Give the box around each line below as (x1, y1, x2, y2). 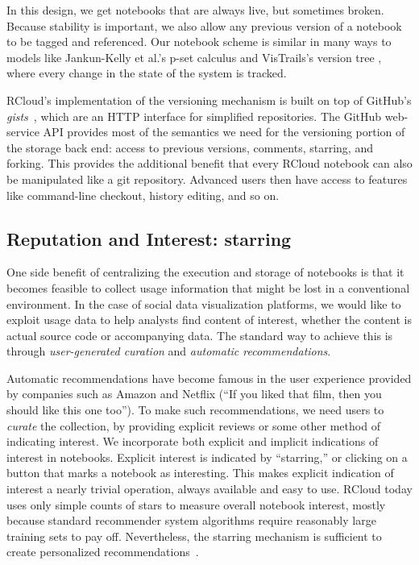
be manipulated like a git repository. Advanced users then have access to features (6, 170, 408, 187)
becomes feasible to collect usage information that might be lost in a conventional (6, 279, 410, 296)
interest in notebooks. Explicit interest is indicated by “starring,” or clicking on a (6, 448, 408, 465)
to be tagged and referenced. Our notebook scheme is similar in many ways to (6, 33, 392, 50)
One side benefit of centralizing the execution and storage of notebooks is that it (6, 264, 404, 280)
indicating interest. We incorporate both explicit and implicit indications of (6, 433, 379, 450)
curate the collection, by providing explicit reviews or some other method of (6, 417, 380, 434)
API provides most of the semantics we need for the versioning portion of (43, 123, 405, 140)
